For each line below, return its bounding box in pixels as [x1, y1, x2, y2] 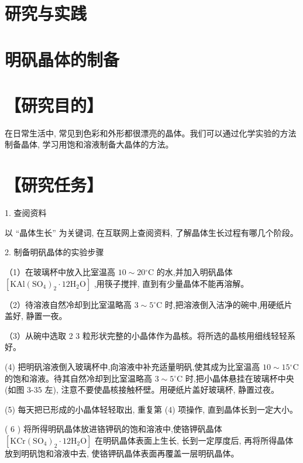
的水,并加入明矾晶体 [156, 265, 233, 277]
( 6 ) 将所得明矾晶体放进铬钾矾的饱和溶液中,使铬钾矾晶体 [5, 423, 222, 435]
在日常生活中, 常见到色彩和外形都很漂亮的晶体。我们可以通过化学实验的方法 [5, 126, 297, 139]
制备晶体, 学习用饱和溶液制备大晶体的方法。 [5, 138, 174, 150]
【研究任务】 [5, 173, 104, 197]
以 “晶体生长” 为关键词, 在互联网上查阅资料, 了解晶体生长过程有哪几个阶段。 [5, 226, 298, 238]
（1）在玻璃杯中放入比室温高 [5, 265, 115, 277]
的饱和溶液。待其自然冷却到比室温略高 [5, 372, 152, 384]
